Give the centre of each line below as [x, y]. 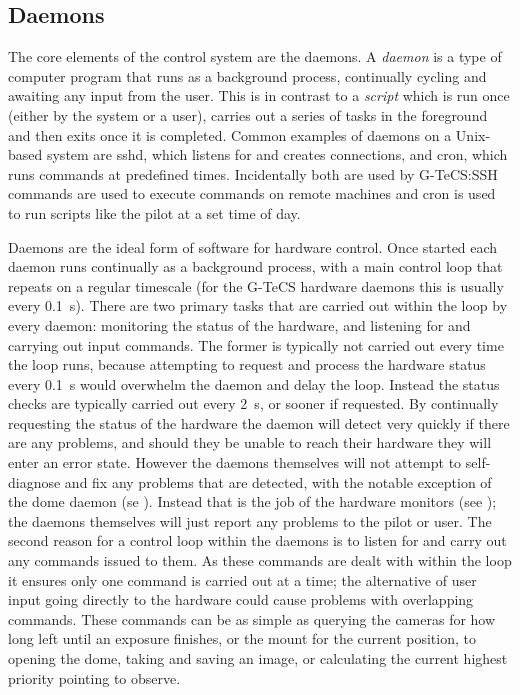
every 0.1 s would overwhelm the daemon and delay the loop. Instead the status [254, 383]
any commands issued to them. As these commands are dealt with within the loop [260, 560]
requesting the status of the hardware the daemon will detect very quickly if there [259, 422]
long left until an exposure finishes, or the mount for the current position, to [242, 638]
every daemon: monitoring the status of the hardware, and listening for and [239, 324]
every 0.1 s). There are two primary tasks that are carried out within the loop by [258, 305]
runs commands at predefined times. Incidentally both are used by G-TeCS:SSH [253, 173]
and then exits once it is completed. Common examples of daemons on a [230, 134]
